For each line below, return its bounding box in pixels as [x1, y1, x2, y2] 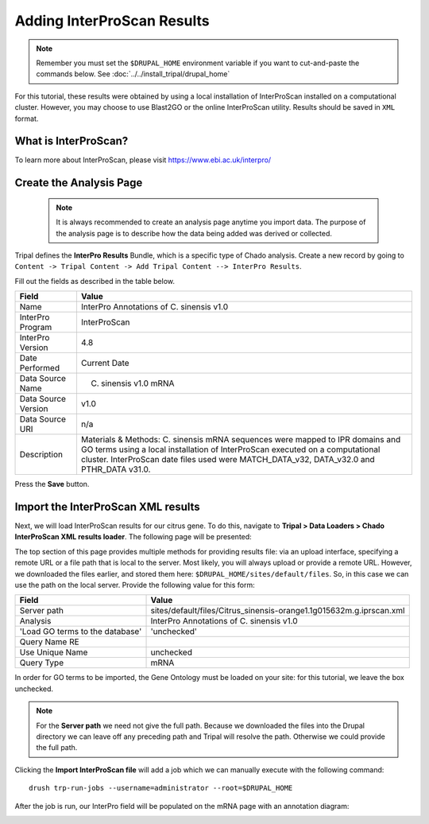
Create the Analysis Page [14, 176, 143, 190]
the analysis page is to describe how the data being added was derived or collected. [56, 228, 333, 238]
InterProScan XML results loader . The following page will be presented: [14, 532, 252, 542]
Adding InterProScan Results [14, 12, 210, 29]
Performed [19, 363, 60, 374]
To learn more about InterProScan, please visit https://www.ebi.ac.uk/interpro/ [14, 155, 272, 165]
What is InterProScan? [14, 134, 129, 148]
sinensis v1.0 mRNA [100, 378, 175, 389]
